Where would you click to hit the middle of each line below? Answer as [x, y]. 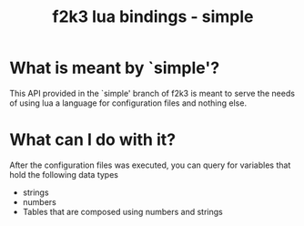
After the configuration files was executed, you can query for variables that [150, 165]
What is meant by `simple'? [115, 68]
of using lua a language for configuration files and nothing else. [128, 103]
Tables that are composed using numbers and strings [122, 211]
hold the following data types [64, 174]
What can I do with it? [92, 140]
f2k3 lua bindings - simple [153, 17]
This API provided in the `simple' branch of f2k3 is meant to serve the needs [152, 93]
